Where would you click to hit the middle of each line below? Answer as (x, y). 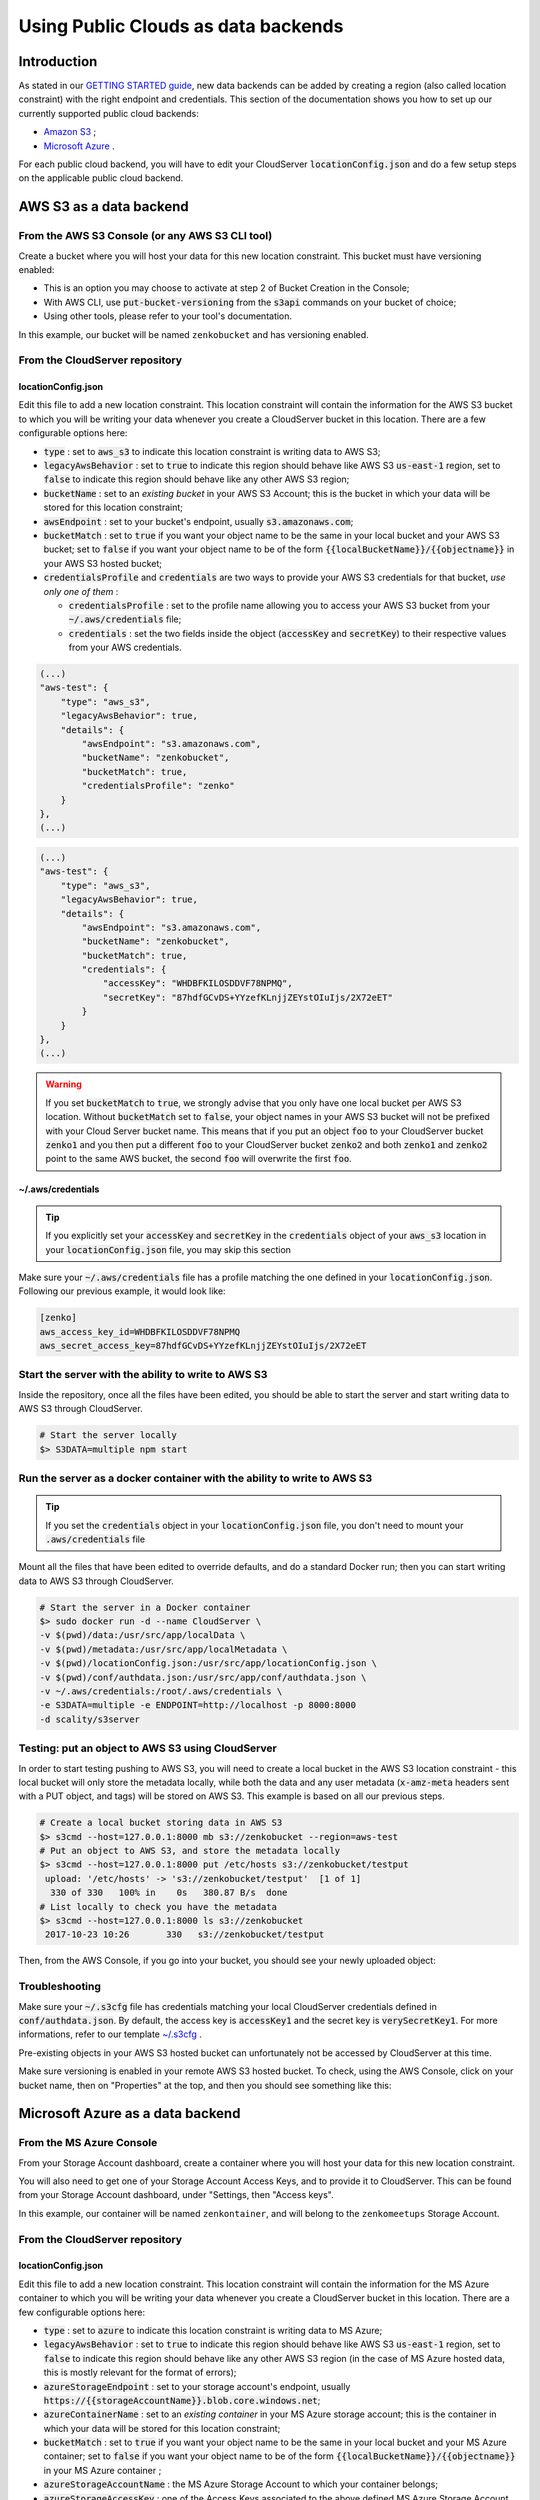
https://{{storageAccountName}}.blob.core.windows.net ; (182, 2400)
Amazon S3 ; (70, 132)
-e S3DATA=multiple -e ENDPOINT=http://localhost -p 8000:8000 (198, 1705)
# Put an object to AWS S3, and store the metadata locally (190, 1851)
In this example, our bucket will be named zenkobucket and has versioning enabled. (193, 334)
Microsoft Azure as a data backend (129, 2113)
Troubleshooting (60, 1987)
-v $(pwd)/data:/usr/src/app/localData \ (142, 1635)
